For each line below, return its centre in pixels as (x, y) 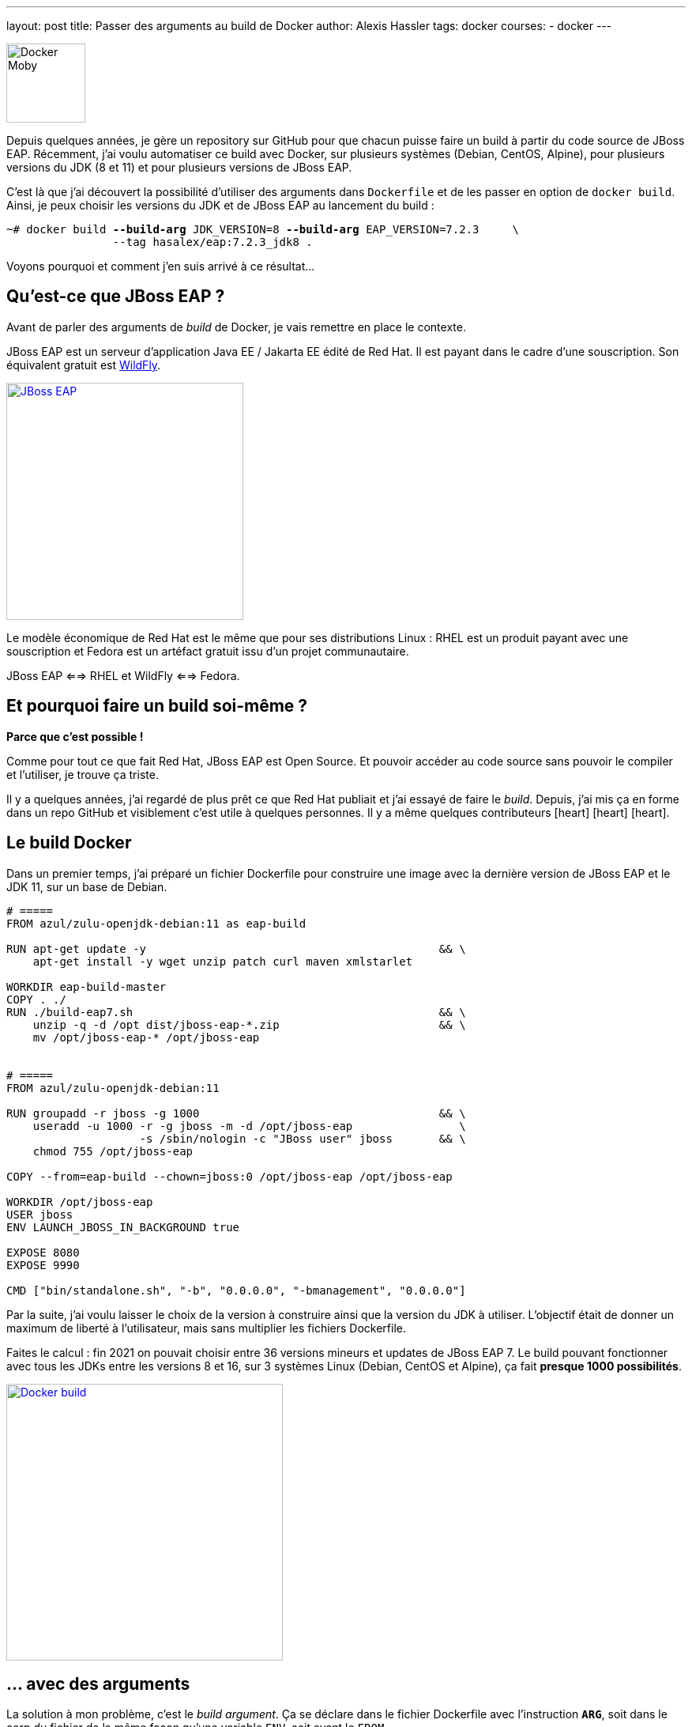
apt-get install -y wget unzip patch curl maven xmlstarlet (223, 961)
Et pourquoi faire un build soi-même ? (157, 706)
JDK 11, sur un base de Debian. (87, 886)
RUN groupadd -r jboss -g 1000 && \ (236, 1113)
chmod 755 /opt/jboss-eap (113, 1151)
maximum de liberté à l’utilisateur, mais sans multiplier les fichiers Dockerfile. (207, 1328)
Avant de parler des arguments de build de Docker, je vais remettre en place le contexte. (236, 327)
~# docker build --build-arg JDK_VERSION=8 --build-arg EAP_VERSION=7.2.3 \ (263, 229)
